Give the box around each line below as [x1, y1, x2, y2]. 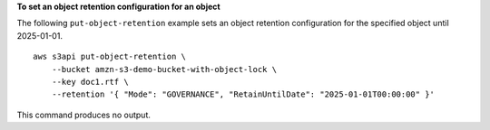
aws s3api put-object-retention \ [33, 51, 186, 62]
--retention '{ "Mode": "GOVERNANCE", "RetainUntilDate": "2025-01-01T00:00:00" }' [51, 89, 436, 99]
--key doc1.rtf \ [51, 77, 129, 87]
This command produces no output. [16, 109, 152, 120]
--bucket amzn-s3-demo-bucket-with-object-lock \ [51, 64, 277, 74]
